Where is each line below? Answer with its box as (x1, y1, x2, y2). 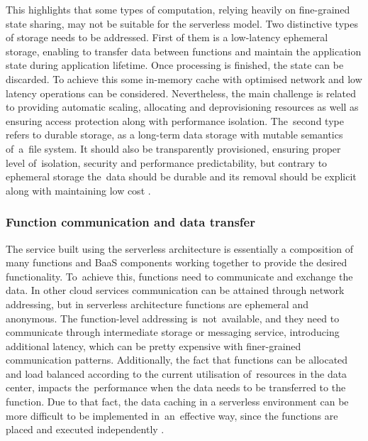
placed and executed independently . (6, 422, 165, 437)
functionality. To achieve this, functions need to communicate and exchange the (6, 268, 353, 283)
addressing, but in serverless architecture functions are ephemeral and (6, 296, 308, 311)
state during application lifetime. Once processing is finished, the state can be (6, 58, 344, 72)
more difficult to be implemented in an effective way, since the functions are (6, 408, 338, 423)
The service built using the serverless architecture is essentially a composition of (6, 241, 354, 256)
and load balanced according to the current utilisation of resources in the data (6, 366, 347, 381)
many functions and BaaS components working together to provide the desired (6, 255, 347, 270)
